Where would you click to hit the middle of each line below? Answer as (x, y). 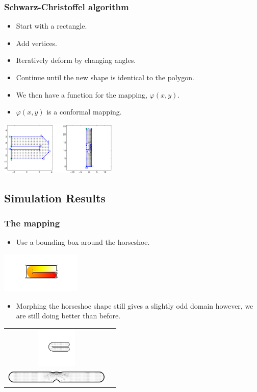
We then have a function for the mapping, (82, 94)
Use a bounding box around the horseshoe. (83, 242)
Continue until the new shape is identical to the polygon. (105, 77)
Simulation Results (55, 198)
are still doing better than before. (68, 316)
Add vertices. (37, 43)
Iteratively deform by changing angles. (76, 60)
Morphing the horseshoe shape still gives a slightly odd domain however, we (135, 305)
